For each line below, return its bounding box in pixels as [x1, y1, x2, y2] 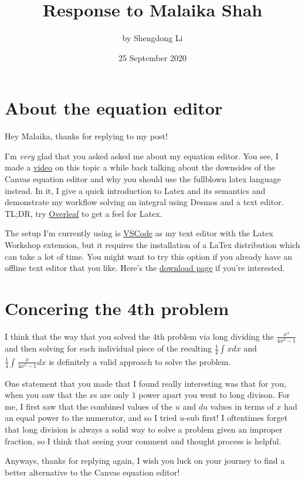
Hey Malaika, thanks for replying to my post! [5, 130, 168, 142]
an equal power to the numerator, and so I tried [5, 411, 177, 424]
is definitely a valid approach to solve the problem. [49, 355, 231, 367]
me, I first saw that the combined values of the [5, 400, 173, 412]
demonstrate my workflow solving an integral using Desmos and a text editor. [5, 196, 284, 208]
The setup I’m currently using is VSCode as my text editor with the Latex [5, 227, 273, 239]
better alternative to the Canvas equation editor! [5, 466, 180, 478]
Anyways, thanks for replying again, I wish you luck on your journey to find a [5, 454, 285, 467]
